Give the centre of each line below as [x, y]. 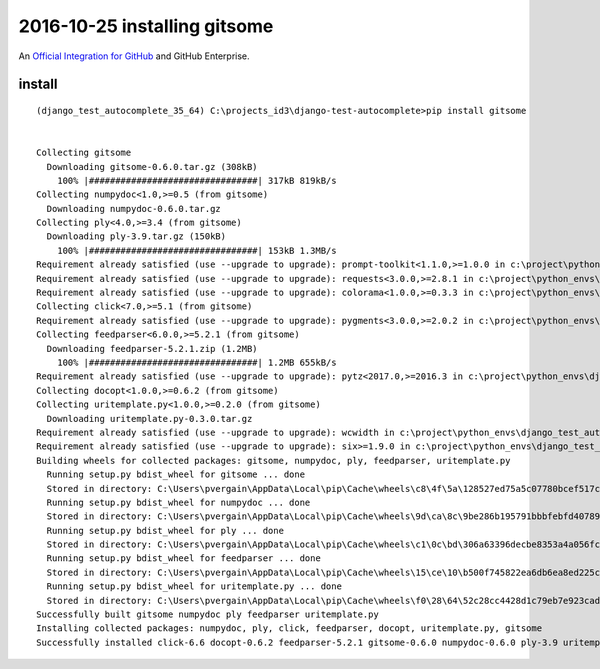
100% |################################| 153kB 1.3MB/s [196, 250]
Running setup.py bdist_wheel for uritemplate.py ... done [194, 586]
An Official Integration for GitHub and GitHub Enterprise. [134, 56]
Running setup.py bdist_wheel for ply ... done [165, 530]
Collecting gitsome [84, 153]
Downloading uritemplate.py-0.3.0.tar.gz [149, 418]
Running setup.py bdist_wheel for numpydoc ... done [178, 502]
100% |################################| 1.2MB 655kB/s [196, 362]
